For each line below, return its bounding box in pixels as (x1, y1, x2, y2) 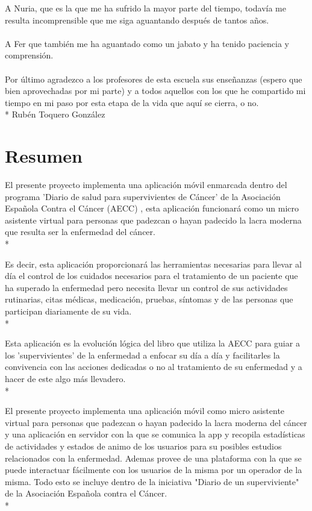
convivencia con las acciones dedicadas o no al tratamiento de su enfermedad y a (5, 360, 302, 373)
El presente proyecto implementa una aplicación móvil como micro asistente (5, 404, 285, 417)
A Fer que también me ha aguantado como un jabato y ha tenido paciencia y (5, 37, 289, 49)
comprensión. (5, 49, 54, 61)
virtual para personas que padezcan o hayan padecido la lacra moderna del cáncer (5, 416, 307, 428)
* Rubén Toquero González (5, 108, 105, 121)
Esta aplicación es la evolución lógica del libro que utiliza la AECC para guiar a (5, 337, 300, 350)
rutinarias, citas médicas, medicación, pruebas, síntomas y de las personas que (5, 293, 293, 306)
